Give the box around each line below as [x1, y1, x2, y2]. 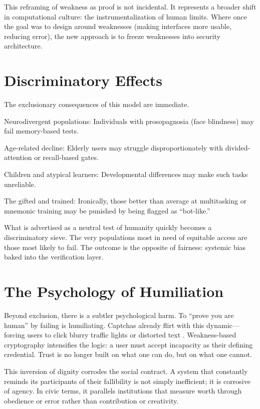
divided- [225, 142, 250, 152]
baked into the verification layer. [4, 251, 104, 262]
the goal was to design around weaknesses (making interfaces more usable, [4, 21, 232, 31]
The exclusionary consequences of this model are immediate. [4, 99, 189, 109]
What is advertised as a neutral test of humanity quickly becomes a [4, 222, 212, 232]
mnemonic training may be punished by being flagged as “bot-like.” [4, 205, 210, 215]
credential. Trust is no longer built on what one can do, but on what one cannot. [4, 349, 252, 359]
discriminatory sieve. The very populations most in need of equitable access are [4, 232, 247, 242]
